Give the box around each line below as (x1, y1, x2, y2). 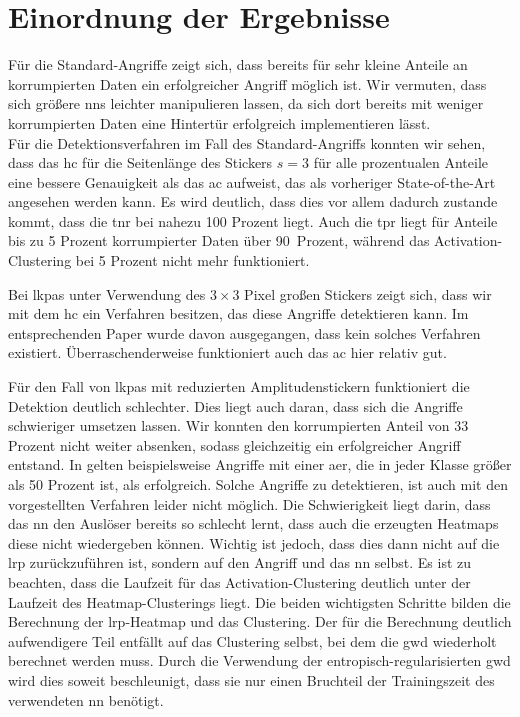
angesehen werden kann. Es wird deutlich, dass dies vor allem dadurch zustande (8, 191, 498, 212)
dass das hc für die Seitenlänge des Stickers (8, 152, 273, 173)
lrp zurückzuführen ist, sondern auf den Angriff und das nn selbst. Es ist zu (8, 552, 472, 573)
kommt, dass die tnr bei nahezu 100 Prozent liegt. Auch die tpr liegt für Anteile (8, 210, 498, 231)
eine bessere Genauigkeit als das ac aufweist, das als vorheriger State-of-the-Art (8, 171, 496, 192)
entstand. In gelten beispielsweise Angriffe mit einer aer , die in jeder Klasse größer (8, 454, 512, 475)
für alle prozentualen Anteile (313, 152, 489, 173)
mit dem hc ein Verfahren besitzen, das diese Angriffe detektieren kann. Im (8, 303, 469, 324)
